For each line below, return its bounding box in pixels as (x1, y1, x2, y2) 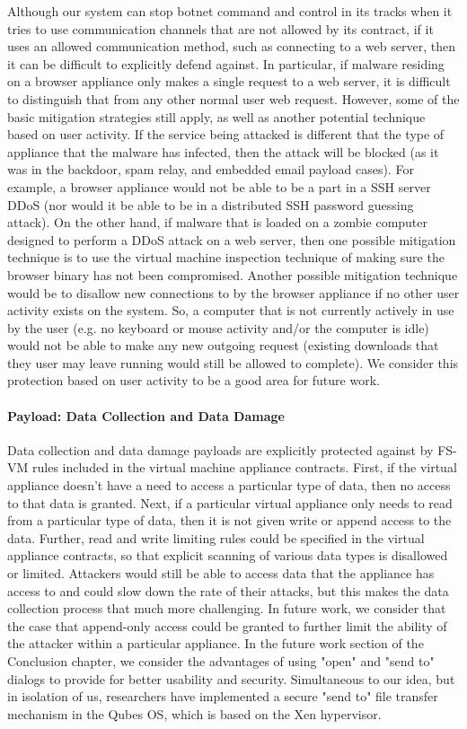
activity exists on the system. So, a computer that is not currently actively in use (7, 301, 454, 320)
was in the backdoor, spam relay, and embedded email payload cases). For (7, 160, 414, 179)
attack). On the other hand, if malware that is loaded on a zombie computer (7, 213, 428, 232)
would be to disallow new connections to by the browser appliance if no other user (7, 283, 460, 302)
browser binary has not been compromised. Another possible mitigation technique (7, 265, 458, 284)
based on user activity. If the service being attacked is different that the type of (7, 125, 445, 144)
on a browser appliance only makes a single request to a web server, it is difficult (7, 72, 451, 91)
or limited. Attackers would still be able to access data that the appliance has (7, 564, 435, 583)
